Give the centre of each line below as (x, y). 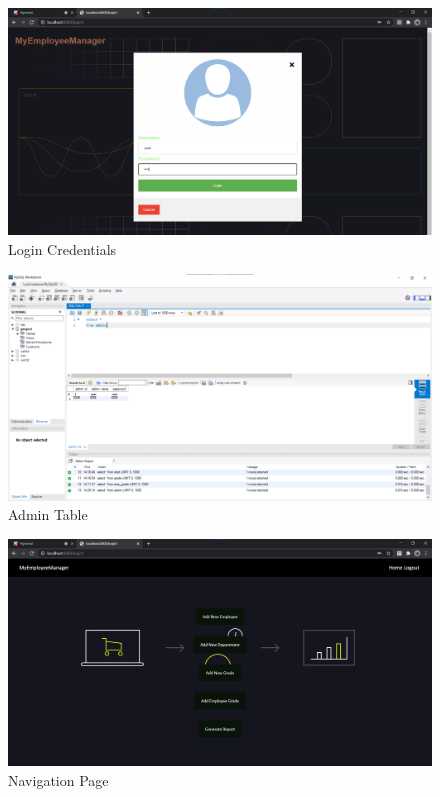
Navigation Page (58, 779)
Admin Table (48, 514)
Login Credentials (62, 248)
